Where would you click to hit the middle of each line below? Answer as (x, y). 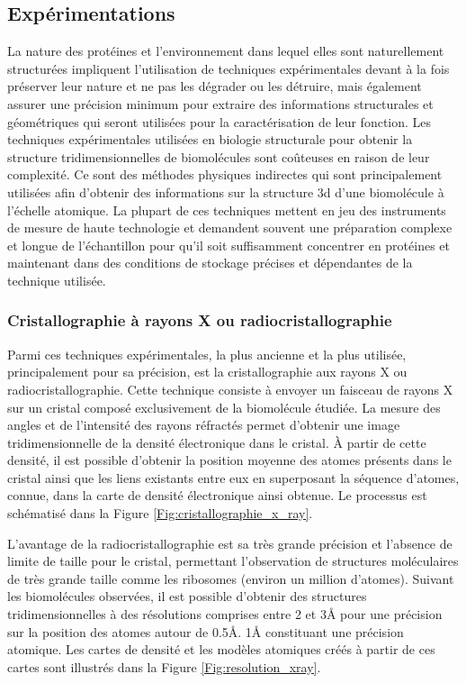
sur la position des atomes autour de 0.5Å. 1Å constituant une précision (206, 631)
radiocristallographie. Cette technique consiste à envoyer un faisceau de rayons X (230, 389)
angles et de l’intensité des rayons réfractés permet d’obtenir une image (204, 425)
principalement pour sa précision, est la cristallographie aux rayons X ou (207, 372)
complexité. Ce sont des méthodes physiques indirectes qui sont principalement (225, 174)
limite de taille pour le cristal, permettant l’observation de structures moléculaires (233, 561)
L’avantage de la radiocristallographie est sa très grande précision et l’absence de (230, 543)
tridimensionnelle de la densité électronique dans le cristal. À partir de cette (217, 442)
